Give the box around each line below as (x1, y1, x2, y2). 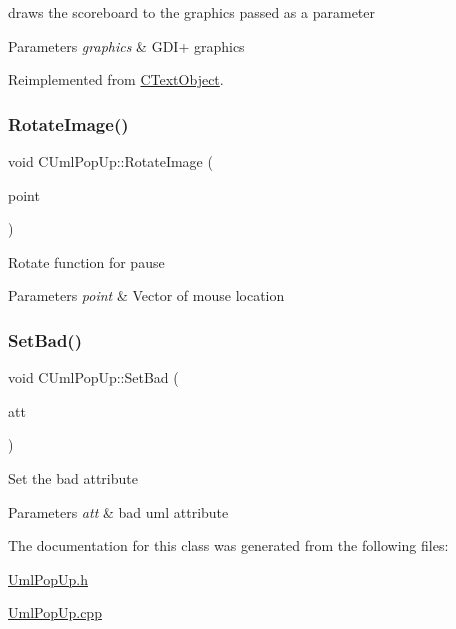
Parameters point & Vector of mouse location (8, 285, 285, 306)
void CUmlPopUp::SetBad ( (8, 367, 179, 388)
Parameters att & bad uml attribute (8, 501, 229, 522)
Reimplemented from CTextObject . (8, 69, 224, 90)
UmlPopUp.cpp (8, 602, 102, 623)
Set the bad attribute (8, 467, 138, 488)
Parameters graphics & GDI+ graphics (8, 35, 245, 56)
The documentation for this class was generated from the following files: (8, 535, 449, 556)
